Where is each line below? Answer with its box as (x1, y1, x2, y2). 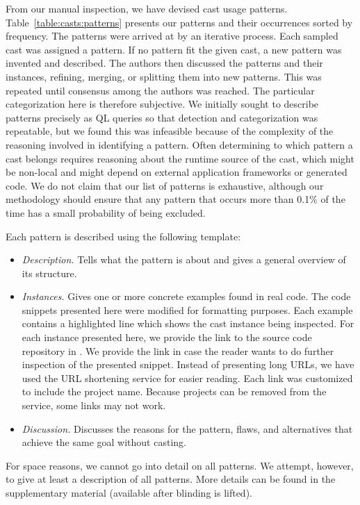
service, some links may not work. (22, 398, 166, 413)
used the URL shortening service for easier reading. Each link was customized (22, 370, 353, 385)
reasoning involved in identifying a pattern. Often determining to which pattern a (6, 137, 353, 151)
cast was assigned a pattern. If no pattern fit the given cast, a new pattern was (6, 42, 342, 56)
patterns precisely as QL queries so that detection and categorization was (6, 110, 318, 124)
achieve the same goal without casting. (22, 435, 186, 449)
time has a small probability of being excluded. (6, 205, 206, 220)
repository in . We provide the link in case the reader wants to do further (22, 343, 334, 358)
